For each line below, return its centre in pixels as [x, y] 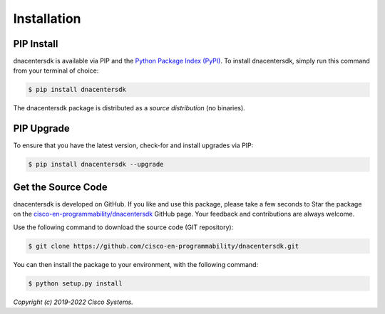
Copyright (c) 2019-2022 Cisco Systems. [73, 302]
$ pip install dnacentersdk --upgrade [96, 164]
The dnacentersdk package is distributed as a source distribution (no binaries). [129, 108]
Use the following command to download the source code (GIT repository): [123, 227]
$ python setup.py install [75, 283]
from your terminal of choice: [56, 70]
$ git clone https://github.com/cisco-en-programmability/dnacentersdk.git [164, 246]
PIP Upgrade [42, 129]
